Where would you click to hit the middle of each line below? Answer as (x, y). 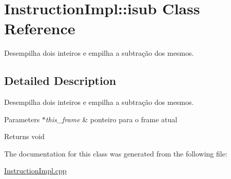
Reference (40, 28)
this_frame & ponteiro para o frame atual (111, 119)
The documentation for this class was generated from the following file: (116, 153)
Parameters (22, 119)
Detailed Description (60, 81)
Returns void (24, 136)
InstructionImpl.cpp (35, 171)
